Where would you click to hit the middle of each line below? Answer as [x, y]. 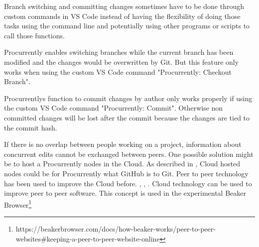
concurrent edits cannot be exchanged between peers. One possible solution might [129, 154]
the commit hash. [31, 127]
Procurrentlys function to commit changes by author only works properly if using [128, 98]
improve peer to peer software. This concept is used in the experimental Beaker [125, 193]
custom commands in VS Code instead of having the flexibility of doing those [122, 16]
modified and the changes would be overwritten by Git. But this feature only [122, 62]
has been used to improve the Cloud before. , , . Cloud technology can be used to [128, 183]
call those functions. [34, 35]
